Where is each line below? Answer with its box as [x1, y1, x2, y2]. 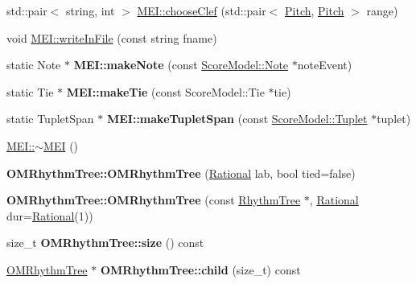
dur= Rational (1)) [6, 207, 93, 224]
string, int [66, 2, 115, 19]
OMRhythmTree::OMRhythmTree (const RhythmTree [6, 191, 301, 208]
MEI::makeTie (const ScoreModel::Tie [66, 83, 265, 100]
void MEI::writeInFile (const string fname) [6, 29, 217, 46]
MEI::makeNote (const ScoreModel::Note [73, 56, 289, 73]
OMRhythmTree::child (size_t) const [100, 261, 301, 278]
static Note [6, 56, 61, 73]
